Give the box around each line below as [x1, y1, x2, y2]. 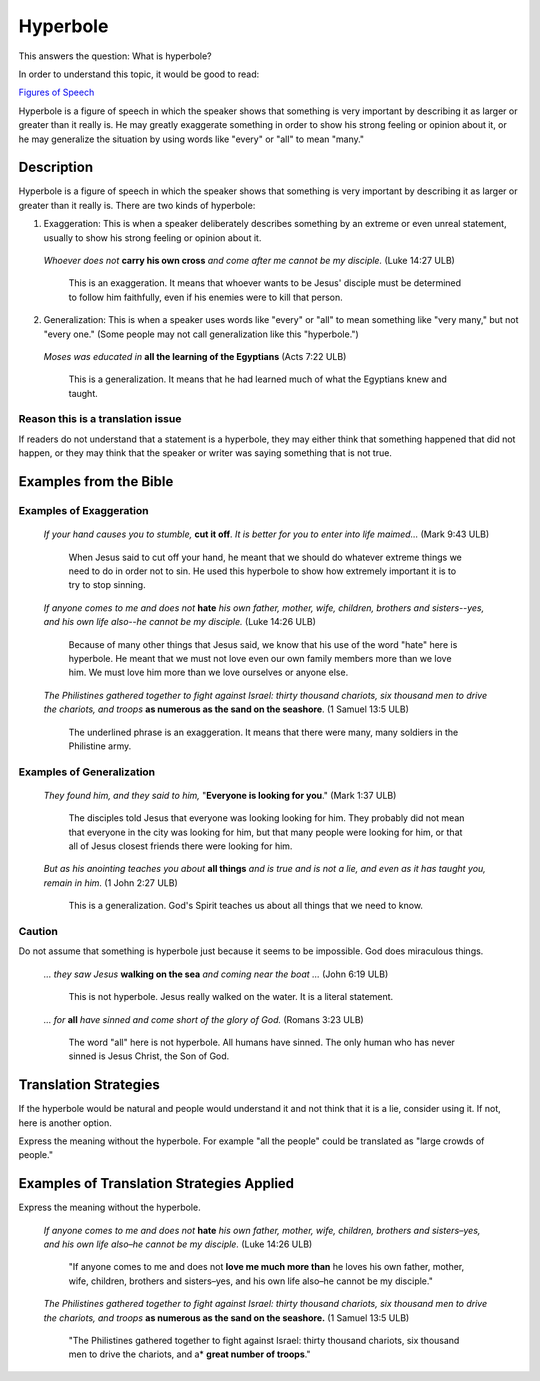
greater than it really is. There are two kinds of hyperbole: [18, 199, 256, 211]
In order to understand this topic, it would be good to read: [18, 68, 260, 80]
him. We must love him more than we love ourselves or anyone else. [68, 666, 349, 679]
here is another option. [18, 1116, 112, 1129]
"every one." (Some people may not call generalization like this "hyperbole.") [43, 328, 359, 340]
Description [18, 159, 94, 176]
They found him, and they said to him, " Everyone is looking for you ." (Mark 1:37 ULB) [43, 789, 397, 801]
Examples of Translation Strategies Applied [18, 1175, 295, 1192]
